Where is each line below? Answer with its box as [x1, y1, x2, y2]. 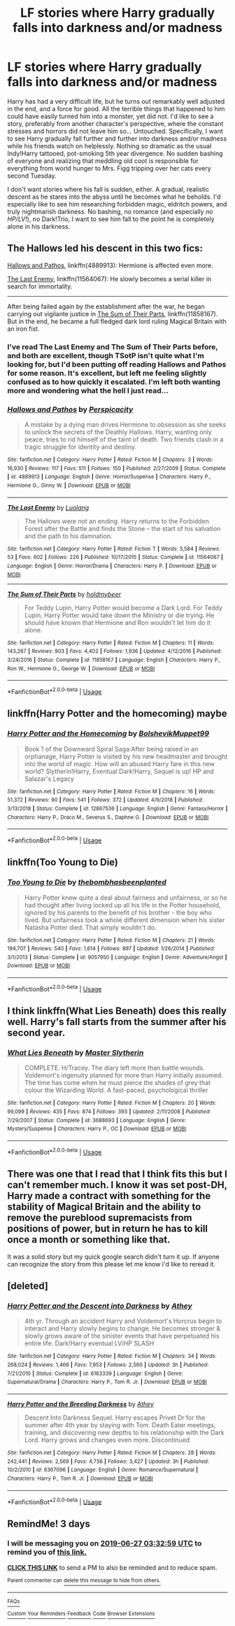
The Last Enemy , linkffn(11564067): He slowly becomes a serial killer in [7, 274, 212, 283]
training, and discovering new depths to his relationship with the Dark [24, 1428, 225, 1436]
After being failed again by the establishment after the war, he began [7, 302, 205, 311]
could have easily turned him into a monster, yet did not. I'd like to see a [7, 112, 214, 120]
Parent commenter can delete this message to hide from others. [7, 1576, 161, 1584]
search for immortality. [7, 282, 73, 290]
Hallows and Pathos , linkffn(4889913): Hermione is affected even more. [7, 261, 213, 269]
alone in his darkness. [7, 222, 71, 230]
